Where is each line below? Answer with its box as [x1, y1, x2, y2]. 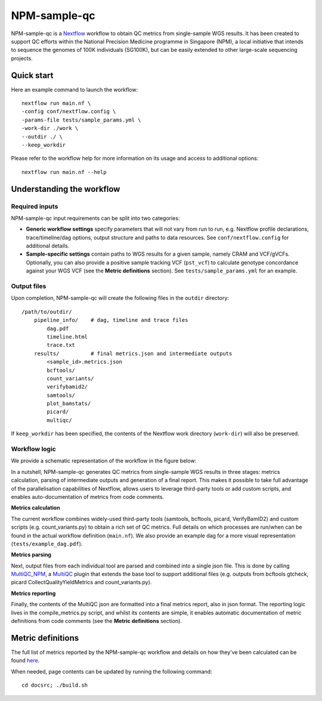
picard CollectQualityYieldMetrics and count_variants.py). [11, 579, 152, 586]
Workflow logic [11, 445, 56, 453]
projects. [11, 54, 33, 62]
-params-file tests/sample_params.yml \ [21, 116, 141, 123]
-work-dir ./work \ [21, 125, 79, 132]
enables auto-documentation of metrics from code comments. [11, 493, 164, 500]
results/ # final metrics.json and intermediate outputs [33, 350, 233, 357]
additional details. [26, 242, 70, 250]
